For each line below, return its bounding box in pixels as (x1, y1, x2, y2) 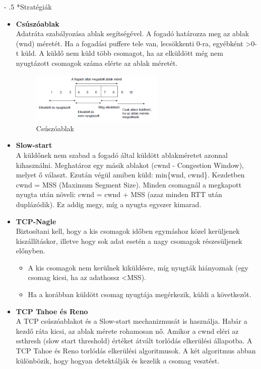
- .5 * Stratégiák (4, 2, 52, 12)
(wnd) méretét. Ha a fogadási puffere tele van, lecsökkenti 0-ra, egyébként (16, 38, 243, 48)
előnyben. (16, 245, 45, 256)
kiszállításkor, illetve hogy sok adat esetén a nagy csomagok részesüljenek (16, 235, 242, 246)
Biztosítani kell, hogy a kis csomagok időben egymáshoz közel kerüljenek (16, 226, 240, 236)
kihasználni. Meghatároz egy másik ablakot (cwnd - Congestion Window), (16, 159, 244, 170)
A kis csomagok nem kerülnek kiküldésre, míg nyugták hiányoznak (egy (28, 262, 249, 272)
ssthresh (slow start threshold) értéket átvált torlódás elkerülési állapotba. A (16, 335, 252, 346)
